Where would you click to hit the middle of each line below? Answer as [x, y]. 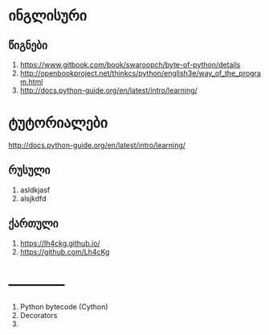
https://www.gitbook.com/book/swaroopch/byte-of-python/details [130, 64]
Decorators [39, 315]
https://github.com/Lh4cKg [65, 251]
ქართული [33, 224]
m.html [31, 82]
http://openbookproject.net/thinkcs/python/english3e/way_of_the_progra [140, 73]
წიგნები [28, 45]
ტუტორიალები [58, 123]
